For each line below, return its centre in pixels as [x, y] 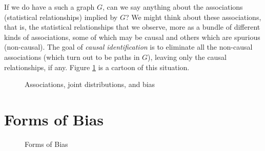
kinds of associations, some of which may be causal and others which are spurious [132, 37]
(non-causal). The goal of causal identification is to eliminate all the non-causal [128, 47]
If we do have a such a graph [49, 7]
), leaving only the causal [187, 57]
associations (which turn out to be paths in [72, 57]
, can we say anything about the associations [172, 7]
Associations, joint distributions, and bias [90, 84]
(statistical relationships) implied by [61, 17]
